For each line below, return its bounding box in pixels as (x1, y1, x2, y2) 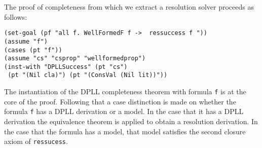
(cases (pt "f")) (4, 46, 62, 54)
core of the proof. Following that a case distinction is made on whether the (4, 96, 236, 106)
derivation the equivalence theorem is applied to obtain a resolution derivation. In (4, 116, 258, 127)
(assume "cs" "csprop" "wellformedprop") (4, 55, 146, 62)
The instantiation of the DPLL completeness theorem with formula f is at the (4, 86, 246, 97)
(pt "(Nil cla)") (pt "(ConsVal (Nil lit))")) (8, 71, 168, 79)
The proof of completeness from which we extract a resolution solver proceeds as (4, 2, 254, 12)
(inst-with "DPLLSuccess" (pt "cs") (4, 63, 128, 70)
